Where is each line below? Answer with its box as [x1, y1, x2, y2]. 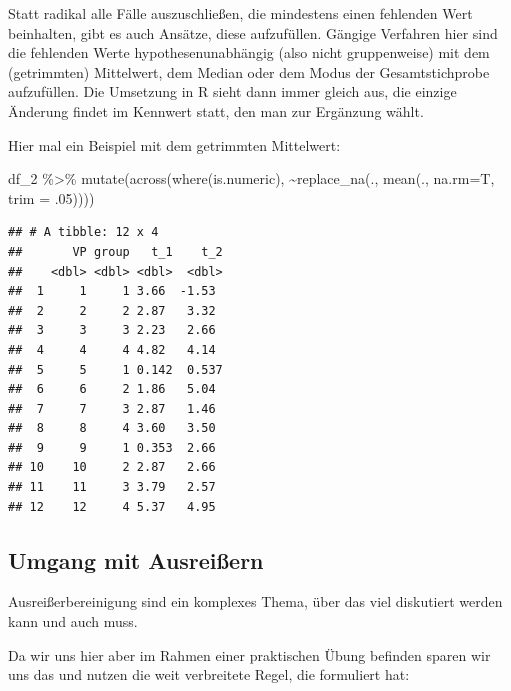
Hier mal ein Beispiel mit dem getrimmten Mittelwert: [8, 134, 341, 155]
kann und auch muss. [8, 611, 138, 632]
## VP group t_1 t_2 [8, 244, 223, 259]
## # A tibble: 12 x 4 [8, 225, 159, 240]
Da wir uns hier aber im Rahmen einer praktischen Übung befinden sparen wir [8, 644, 491, 665]
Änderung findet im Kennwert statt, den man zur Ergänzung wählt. [8, 100, 424, 121]
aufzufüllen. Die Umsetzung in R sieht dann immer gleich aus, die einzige [8, 81, 457, 102]
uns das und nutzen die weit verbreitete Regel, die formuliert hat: [8, 664, 410, 685]
